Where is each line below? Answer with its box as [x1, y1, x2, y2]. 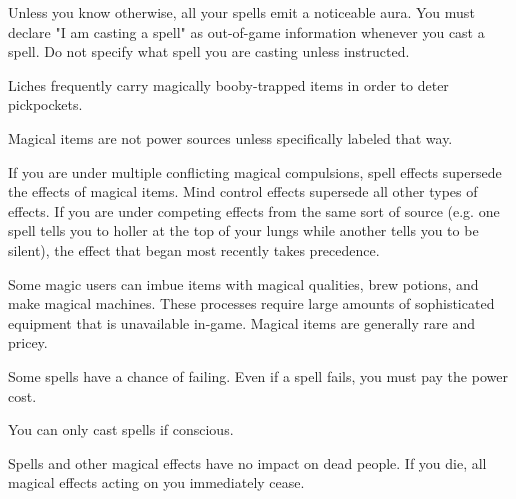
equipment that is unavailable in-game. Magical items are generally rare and [8, 312, 475, 333]
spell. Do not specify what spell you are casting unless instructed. [8, 41, 410, 62]
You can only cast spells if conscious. [8, 419, 234, 440]
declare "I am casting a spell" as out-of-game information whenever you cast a [8, 21, 485, 42]
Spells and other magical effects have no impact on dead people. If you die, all [8, 452, 487, 473]
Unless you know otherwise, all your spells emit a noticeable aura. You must [8, 2, 475, 22]
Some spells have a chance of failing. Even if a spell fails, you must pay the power [8, 365, 508, 386]
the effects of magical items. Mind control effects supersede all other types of [8, 181, 478, 202]
